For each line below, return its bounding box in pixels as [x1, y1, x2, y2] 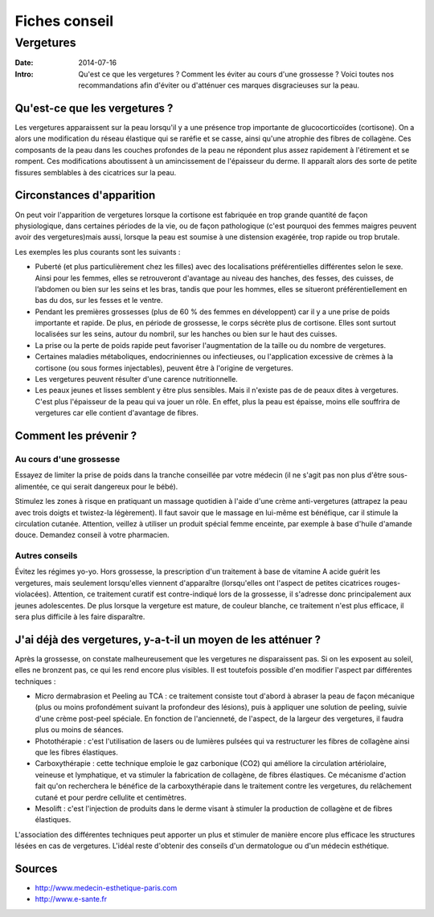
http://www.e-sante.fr [35, 894, 108, 904]
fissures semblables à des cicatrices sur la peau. [14, 167, 177, 177]
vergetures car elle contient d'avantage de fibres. [35, 408, 199, 418]
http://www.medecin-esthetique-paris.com [35, 883, 178, 893]
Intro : [14, 69, 34, 79]
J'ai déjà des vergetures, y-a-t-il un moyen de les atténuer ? [14, 632, 321, 646]
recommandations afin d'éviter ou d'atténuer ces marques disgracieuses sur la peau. [78, 80, 360, 90]
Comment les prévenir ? [14, 429, 137, 442]
